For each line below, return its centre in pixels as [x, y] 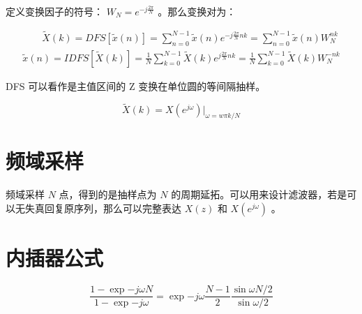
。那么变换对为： [197, 11]
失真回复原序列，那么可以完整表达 [103, 208]
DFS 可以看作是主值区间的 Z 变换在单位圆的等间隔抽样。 [136, 85]
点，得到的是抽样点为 [108, 194]
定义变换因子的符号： [54, 11]
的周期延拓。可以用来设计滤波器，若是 [259, 194]
